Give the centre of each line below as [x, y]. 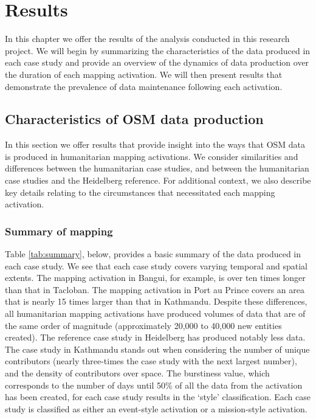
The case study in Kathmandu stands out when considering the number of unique [157, 349]
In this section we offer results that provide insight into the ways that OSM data [155, 144]
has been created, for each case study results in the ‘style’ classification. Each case [158, 397]
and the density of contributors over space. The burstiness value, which [137, 373]
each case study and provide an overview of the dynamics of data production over [157, 62]
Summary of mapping [59, 231]
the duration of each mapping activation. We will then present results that [144, 74]
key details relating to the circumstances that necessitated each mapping [140, 192]
